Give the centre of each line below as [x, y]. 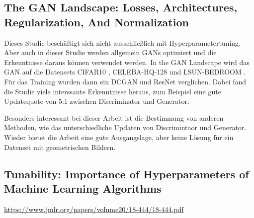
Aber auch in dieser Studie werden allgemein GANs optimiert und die [110, 52]
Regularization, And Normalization [96, 22]
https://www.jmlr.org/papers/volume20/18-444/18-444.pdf [94, 209]
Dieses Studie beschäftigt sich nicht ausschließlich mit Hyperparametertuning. [122, 42]
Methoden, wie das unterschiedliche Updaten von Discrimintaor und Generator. [125, 127]
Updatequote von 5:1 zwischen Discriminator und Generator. [97, 101]
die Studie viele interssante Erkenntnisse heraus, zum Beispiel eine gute [113, 91]
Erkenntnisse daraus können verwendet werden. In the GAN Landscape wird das [127, 62]
